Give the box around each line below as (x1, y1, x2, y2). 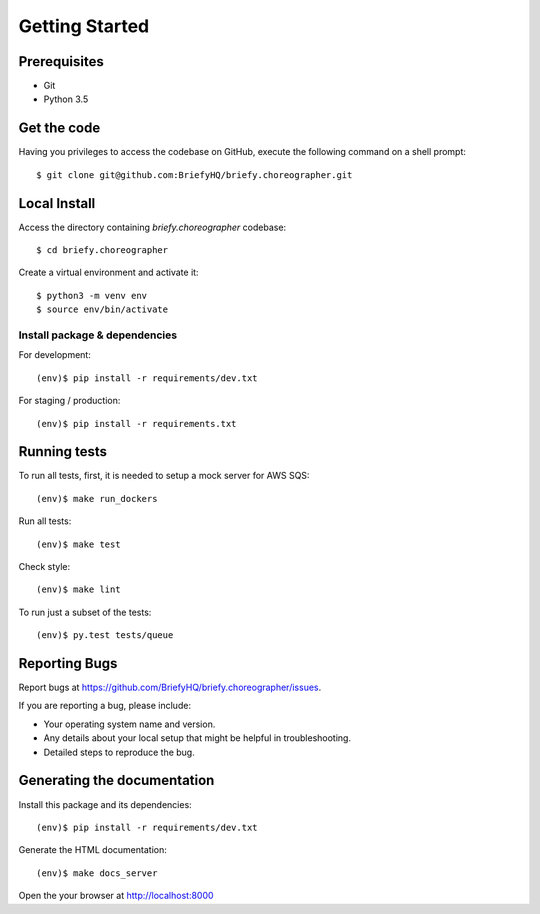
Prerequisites (18, 53, 104, 70)
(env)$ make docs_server (36, 867, 158, 879)
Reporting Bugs (18, 655, 118, 672)
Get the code (18, 120, 101, 137)
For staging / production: (18, 395, 121, 407)
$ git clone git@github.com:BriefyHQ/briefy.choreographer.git (36, 169, 353, 180)
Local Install (18, 195, 96, 212)
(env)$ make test (36, 538, 121, 550)
